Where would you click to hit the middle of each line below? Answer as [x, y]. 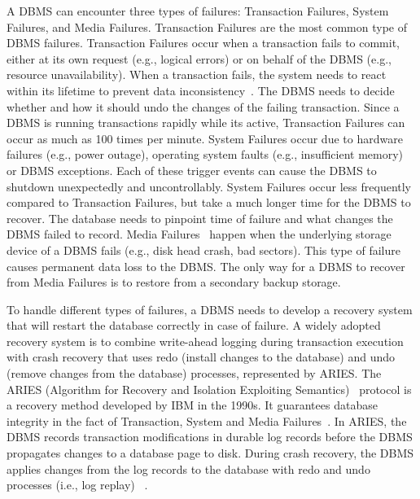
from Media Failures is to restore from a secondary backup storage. [174, 282]
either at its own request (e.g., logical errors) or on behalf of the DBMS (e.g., [199, 58]
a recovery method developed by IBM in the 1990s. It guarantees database [192, 405]
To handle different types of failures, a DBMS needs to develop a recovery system [210, 309]
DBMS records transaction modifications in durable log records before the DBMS [210, 437]
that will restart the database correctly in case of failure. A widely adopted [194, 325]
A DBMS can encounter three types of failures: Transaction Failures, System [198, 11]
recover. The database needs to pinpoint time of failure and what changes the [200, 218]
